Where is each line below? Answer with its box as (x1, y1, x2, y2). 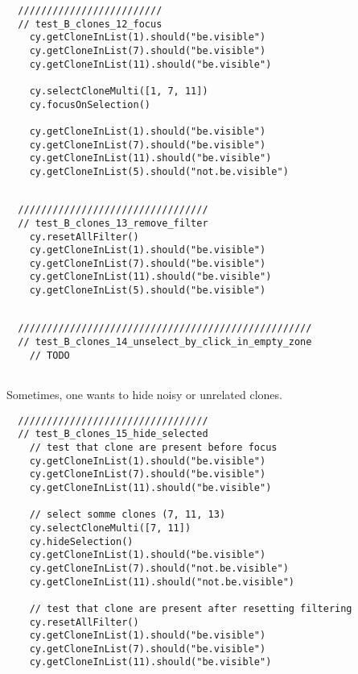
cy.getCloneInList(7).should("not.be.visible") (29, 562, 289, 574)
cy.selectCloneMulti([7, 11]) (29, 522, 191, 534)
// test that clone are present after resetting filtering (29, 602, 352, 614)
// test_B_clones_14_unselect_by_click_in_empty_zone (18, 336, 312, 348)
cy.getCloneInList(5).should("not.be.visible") (29, 165, 289, 177)
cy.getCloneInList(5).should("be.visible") (29, 285, 266, 297)
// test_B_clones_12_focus (18, 18, 163, 30)
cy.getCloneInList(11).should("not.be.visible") (29, 576, 294, 588)
